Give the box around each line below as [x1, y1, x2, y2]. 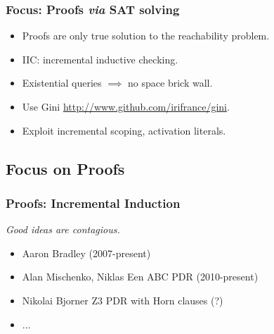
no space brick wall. [128, 75, 213, 90]
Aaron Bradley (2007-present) [22, 245, 151, 260]
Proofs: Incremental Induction [6, 194, 181, 211]
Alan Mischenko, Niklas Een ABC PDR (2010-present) [22, 269, 259, 284]
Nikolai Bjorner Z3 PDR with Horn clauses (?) [22, 292, 223, 307]
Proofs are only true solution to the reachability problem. [22, 28, 270, 43]
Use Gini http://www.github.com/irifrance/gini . [22, 99, 230, 113]
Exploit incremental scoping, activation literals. [22, 123, 226, 137]
